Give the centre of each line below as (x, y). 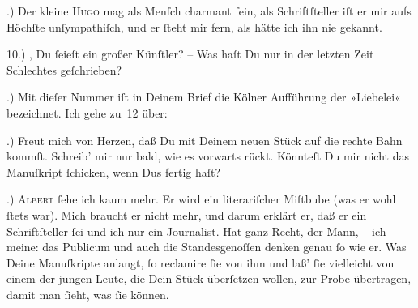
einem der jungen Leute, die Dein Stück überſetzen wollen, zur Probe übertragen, (209, 278)
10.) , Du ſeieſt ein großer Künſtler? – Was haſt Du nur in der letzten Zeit (190, 54)
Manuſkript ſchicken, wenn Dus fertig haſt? (114, 171)
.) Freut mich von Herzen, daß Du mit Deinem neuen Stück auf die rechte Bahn (205, 140)
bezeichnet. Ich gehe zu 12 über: (87, 112)
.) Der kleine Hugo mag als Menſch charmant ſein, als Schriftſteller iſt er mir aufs (209, 11)
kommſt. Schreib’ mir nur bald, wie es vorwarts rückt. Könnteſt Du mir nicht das (208, 156)
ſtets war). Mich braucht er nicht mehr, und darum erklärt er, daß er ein (187, 214)
